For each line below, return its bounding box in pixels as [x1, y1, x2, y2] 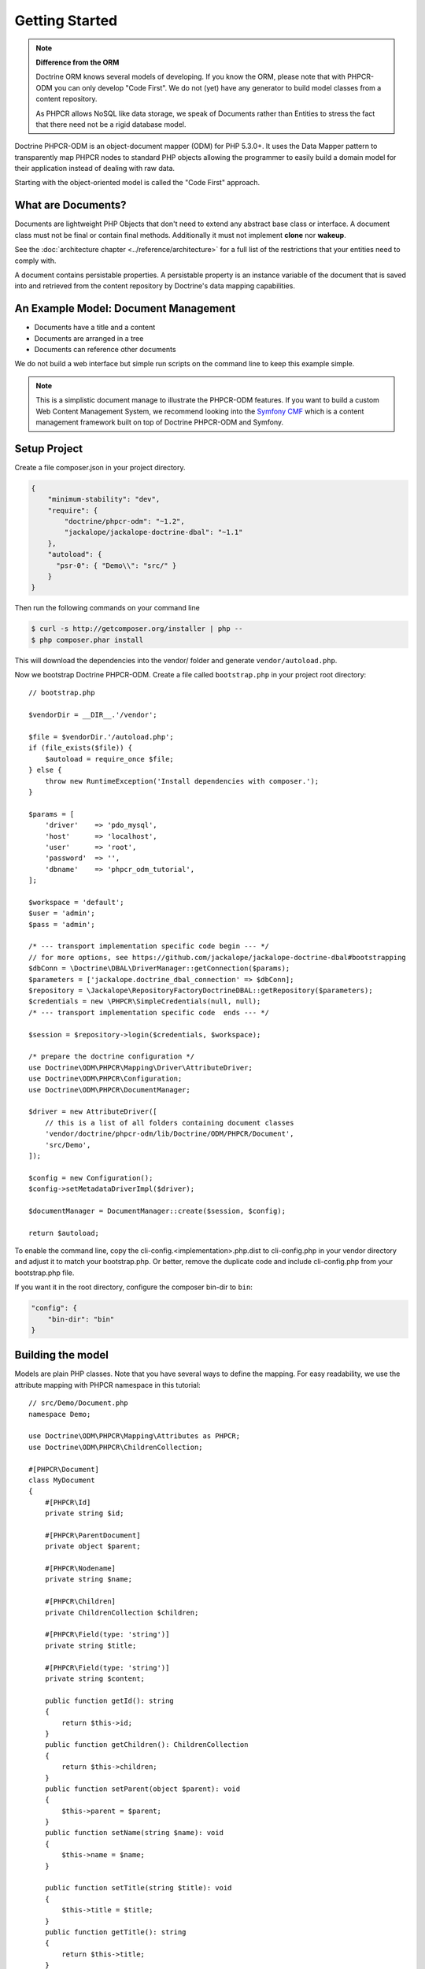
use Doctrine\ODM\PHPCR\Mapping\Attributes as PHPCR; [28, 1432, 240, 1441]
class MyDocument [28, 1475, 95, 1485]
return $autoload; [28, 1229, 100, 1237]
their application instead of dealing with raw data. [14, 164, 176, 173]
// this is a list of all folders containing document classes [44, 1118, 294, 1127]
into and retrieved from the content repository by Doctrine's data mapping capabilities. [14, 281, 295, 291]
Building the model [14, 1348, 109, 1362]
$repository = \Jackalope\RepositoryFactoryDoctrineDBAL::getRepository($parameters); [28, 986, 373, 996]
